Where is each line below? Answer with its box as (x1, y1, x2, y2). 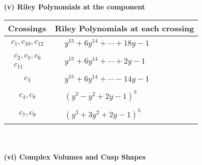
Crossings (8, 22, 46, 34)
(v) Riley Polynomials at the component (4, 1, 145, 11)
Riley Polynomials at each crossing (55, 22, 194, 34)
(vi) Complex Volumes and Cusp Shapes (4, 151, 146, 162)
